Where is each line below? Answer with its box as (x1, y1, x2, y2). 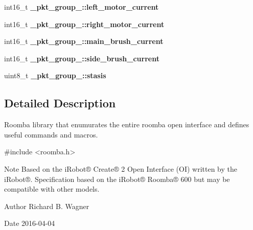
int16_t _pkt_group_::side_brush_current (4, 53, 159, 63)
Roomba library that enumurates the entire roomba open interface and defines (4, 119, 249, 130)
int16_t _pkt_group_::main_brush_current (4, 36, 164, 47)
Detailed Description (4, 95, 116, 111)
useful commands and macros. (4, 129, 98, 140)
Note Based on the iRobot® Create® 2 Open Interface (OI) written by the (4, 163, 238, 174)
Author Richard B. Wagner (4, 200, 89, 211)
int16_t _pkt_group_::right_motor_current (4, 18, 165, 29)
